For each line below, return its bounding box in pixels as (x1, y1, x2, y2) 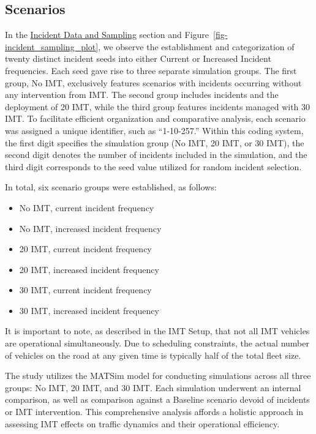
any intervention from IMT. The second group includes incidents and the (5, 88, 279, 101)
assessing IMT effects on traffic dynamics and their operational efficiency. (5, 417, 280, 430)
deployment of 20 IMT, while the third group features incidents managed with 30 (5, 100, 310, 113)
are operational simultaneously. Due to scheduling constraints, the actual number (5, 337, 309, 350)
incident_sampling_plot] (5, 40, 99, 53)
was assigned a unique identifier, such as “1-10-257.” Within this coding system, (5, 124, 304, 137)
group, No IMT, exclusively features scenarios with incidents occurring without (5, 76, 302, 89)
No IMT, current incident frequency (19, 201, 154, 214)
